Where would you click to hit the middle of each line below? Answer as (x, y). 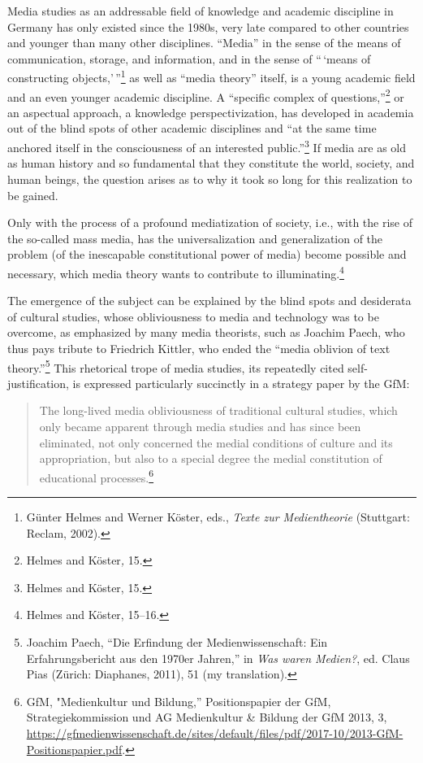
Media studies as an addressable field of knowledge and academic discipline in (201, 11)
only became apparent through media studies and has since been (200, 426)
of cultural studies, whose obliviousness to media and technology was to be (193, 316)
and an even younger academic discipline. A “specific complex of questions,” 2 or (206, 95)
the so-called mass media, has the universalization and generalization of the (195, 238)
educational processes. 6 (97, 476)
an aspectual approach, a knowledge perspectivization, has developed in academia (211, 112)
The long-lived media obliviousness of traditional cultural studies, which (218, 410)
